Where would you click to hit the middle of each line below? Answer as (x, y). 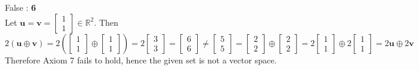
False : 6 (20, 7)
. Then (106, 22)
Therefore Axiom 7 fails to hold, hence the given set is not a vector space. (141, 60)
